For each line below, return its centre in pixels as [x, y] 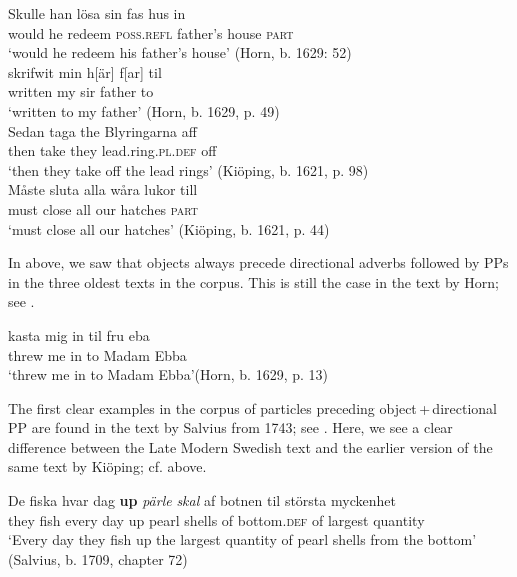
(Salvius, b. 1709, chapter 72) [98, 558]
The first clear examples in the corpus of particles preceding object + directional [252, 407]
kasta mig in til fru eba [79, 334]
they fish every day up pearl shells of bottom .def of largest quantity [216, 519]
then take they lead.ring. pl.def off [112, 150]
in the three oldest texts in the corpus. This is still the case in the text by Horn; [254, 281]
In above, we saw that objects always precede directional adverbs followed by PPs [258, 262]
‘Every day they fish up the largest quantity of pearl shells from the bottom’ [242, 539]
